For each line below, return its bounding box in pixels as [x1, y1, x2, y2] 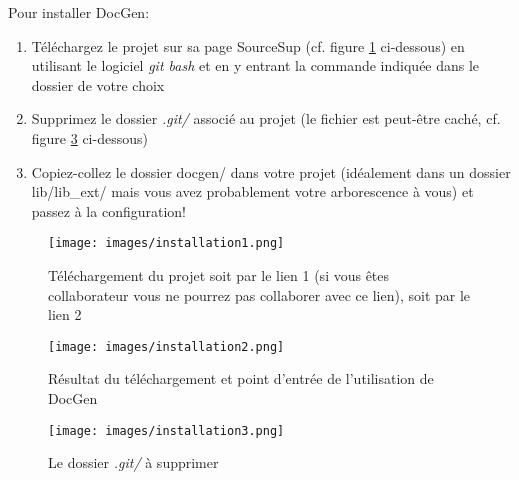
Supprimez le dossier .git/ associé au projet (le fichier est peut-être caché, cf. [31, 108, 501, 129]
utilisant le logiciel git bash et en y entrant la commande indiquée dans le [31, 55, 480, 76]
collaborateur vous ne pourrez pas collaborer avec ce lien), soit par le [48, 284, 471, 305]
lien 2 [48, 304, 82, 325]
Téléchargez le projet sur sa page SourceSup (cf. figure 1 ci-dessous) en [31, 35, 465, 56]
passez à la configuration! [31, 200, 186, 221]
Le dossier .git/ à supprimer [48, 452, 219, 473]
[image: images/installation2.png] [48, 339, 285, 354]
